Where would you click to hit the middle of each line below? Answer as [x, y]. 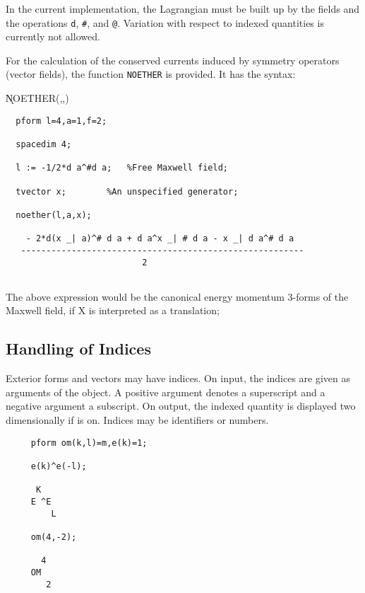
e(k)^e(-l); [59, 466]
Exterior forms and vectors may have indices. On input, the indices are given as [178, 378]
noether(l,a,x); [54, 215]
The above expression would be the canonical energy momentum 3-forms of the [177, 296]
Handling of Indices [78, 349]
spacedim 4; [44, 144]
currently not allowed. [53, 36]
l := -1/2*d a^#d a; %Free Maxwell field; [122, 168]
